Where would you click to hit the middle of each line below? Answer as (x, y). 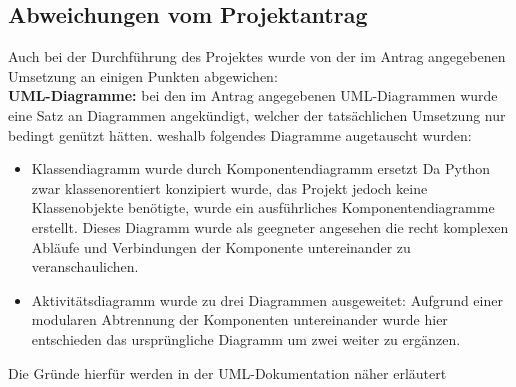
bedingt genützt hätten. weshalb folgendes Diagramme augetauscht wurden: (240, 134)
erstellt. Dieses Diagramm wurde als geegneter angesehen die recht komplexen (270, 226)
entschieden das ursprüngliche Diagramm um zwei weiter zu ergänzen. (246, 338)
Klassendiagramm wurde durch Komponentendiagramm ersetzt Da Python (260, 168)
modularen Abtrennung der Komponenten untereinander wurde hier (239, 319)
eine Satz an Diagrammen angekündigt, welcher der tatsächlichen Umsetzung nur (257, 114)
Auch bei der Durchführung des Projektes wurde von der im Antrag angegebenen (257, 56)
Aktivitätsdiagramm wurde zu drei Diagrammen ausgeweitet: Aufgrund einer (267, 299)
